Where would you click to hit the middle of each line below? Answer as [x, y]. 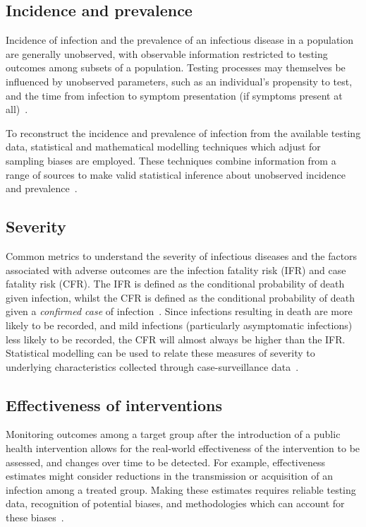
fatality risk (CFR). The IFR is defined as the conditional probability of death [175, 284]
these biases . [35, 517]
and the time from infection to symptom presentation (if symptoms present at [174, 95]
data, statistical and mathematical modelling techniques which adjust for [163, 147]
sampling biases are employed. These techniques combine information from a [171, 160]
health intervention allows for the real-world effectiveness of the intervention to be [183, 448]
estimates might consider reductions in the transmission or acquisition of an [169, 476]
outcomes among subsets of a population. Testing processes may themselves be [176, 67]
